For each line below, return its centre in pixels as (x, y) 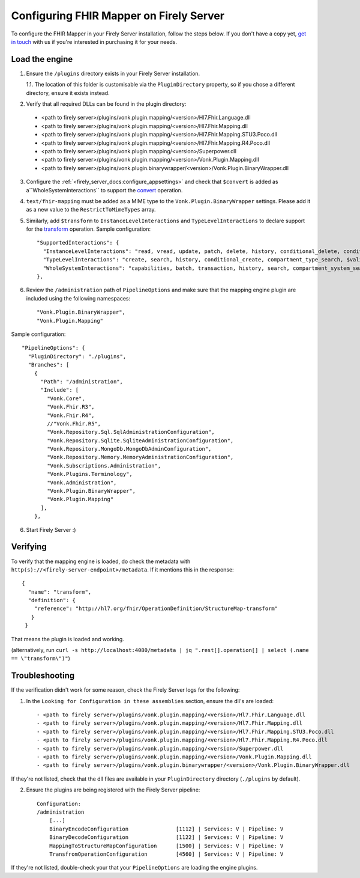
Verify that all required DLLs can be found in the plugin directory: (106, 104)
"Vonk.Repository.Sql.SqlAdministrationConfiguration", (131, 432)
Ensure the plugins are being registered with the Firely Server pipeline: (113, 790)
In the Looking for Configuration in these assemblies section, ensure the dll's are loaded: (150, 701)
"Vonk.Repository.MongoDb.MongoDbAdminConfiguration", (129, 449)
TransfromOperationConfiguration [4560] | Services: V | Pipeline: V (166, 854)
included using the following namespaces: (78, 298)
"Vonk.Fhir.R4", (71, 415)
